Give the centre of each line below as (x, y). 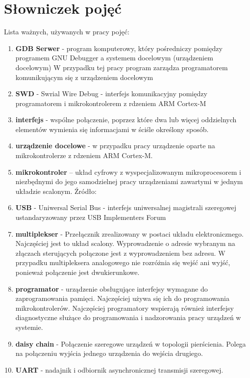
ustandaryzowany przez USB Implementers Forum (91, 217)
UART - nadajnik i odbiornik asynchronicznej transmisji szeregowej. (119, 369)
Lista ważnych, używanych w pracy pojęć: (67, 32)
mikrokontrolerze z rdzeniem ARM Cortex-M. (84, 155)
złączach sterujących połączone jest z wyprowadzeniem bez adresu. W (120, 253)
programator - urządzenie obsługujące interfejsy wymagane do (112, 288)
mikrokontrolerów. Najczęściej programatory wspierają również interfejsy (125, 308)
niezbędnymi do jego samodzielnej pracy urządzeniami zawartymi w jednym (129, 181)
